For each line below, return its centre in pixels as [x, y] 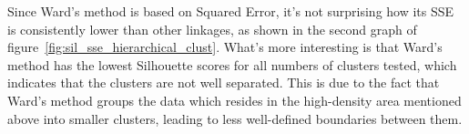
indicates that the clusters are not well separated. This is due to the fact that [224, 82]
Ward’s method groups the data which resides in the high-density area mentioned [234, 100]
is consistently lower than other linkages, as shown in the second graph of [212, 29]
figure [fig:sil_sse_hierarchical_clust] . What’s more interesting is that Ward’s [225, 47]
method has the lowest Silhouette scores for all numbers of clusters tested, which [232, 64]
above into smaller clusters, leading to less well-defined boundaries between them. [235, 118]
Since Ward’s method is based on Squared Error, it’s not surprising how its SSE [231, 11]
